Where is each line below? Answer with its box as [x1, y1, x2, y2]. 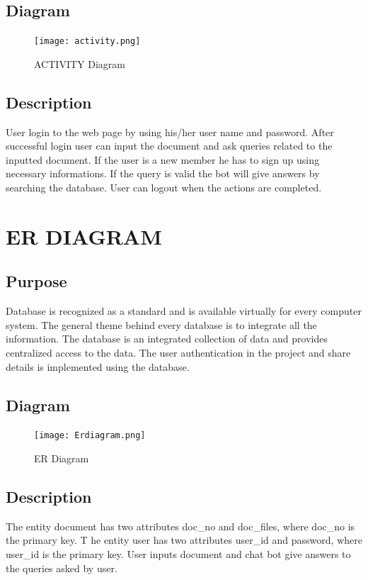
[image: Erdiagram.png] [34, 430, 146, 441]
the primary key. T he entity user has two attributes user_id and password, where [6, 532, 362, 547]
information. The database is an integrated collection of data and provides [6, 331, 328, 346]
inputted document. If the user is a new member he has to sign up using [6, 152, 320, 167]
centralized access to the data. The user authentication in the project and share [6, 345, 351, 359]
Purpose [6, 270, 67, 292]
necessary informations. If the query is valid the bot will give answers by [6, 166, 320, 181]
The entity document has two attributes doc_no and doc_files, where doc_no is [6, 518, 355, 533]
